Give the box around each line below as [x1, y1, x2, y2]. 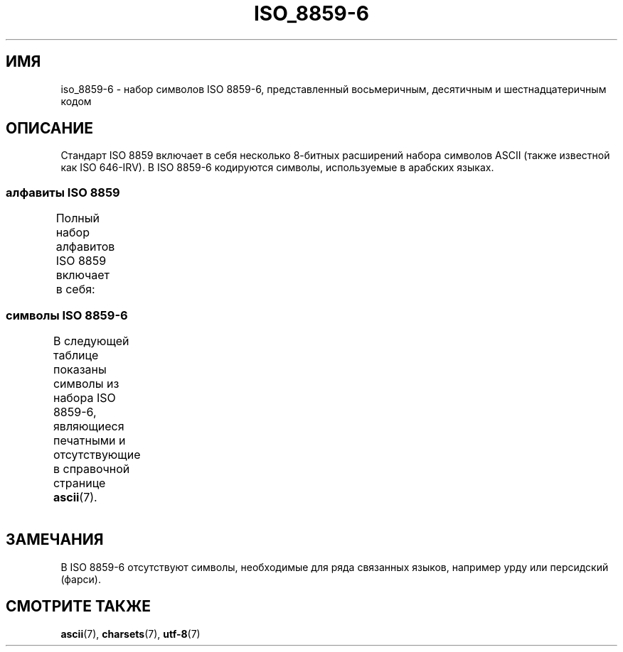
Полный [55, 211, 100, 226]
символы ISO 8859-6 [6, 308, 128, 322]
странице [53, 475, 106, 490]
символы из [53, 376, 119, 391]
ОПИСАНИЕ [6, 119, 93, 138]
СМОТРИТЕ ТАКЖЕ [6, 597, 151, 616]
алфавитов [55, 239, 115, 254]
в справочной [53, 461, 130, 476]
